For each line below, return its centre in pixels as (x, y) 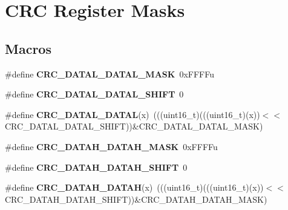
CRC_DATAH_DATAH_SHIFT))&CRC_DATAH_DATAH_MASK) (136, 199)
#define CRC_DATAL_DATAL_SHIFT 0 (94, 94)
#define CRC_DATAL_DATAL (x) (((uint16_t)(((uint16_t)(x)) (133, 114)
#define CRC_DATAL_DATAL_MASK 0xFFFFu (110, 74)
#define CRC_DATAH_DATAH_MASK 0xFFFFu (111, 146)
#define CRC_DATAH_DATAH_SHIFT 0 (96, 167)
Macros (28, 48)
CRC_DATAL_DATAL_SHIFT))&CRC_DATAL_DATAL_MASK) (134, 126)
